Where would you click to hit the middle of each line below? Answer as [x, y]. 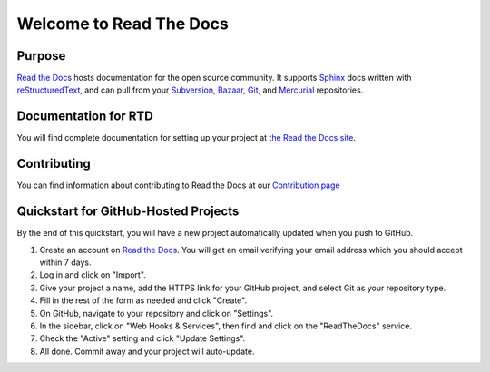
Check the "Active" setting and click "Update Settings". [142, 338]
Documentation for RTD [85, 117]
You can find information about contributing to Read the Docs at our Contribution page [178, 185]
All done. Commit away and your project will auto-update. [147, 351]
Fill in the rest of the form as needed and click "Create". [143, 300]
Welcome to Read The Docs [122, 24]
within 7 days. [65, 262]
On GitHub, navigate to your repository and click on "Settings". [157, 313]
